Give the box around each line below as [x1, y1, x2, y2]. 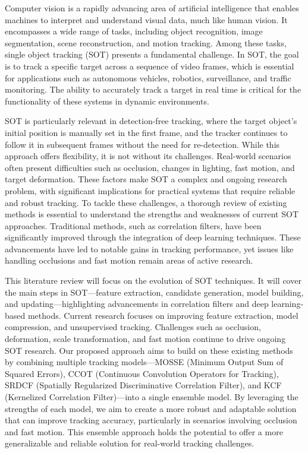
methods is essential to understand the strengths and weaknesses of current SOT [5, 208, 299, 220]
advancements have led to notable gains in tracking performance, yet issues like [5, 242, 294, 255]
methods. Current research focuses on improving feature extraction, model [27, 309, 298, 321]
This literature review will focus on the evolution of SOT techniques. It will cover [5, 274, 301, 287]
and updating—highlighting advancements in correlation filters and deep [5, 297, 269, 310]
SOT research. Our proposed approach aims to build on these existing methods [5, 344, 293, 356]
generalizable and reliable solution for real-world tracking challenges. [5, 437, 254, 449]
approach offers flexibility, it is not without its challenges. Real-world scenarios [5, 150, 291, 162]
